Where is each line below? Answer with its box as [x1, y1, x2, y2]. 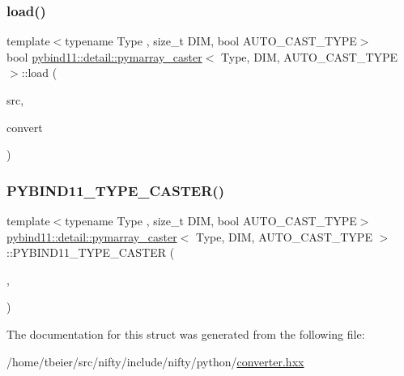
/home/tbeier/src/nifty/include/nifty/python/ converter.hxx [6, 352, 304, 370]
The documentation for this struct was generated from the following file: [6, 325, 365, 342]
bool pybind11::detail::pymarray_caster [6, 48, 202, 65]
